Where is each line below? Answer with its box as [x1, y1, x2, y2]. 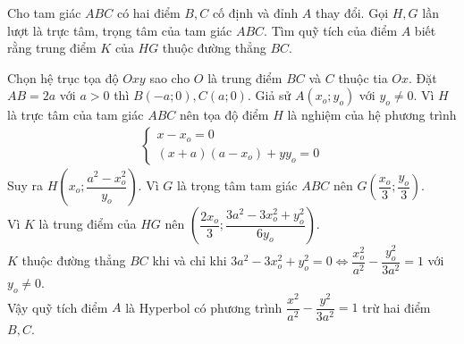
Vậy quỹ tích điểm [7, 298, 108, 316]
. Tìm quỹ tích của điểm [264, 21, 398, 39]
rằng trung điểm [7, 38, 97, 57]
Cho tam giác [7, 4, 81, 21]
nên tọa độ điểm [179, 105, 269, 124]
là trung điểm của [38, 214, 137, 232]
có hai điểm [116, 4, 181, 21]
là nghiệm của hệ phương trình [287, 105, 457, 124]
